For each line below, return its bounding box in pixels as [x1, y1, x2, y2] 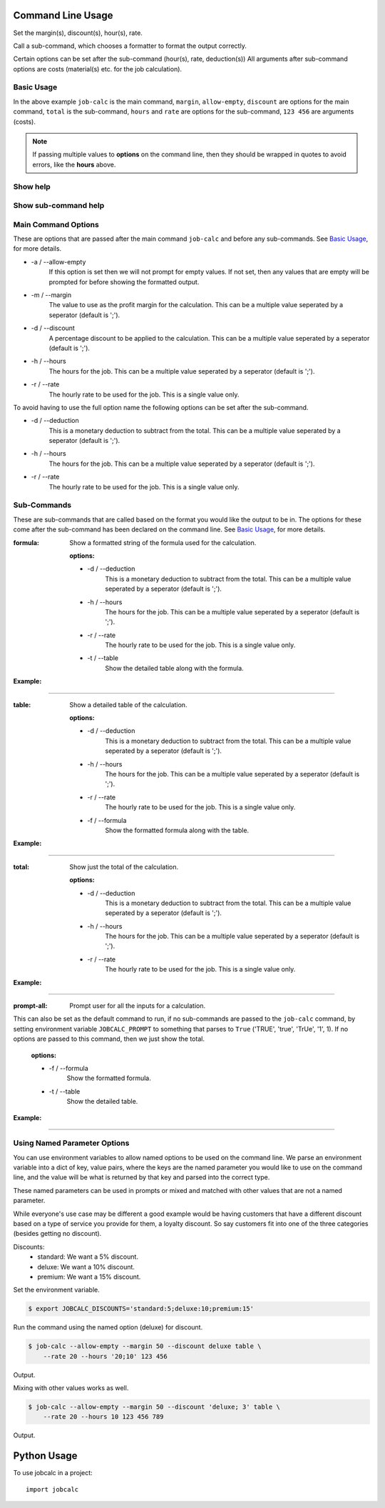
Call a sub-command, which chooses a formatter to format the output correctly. [13, 41, 247, 50]
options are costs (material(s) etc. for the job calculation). [13, 64, 182, 73]
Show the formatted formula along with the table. [105, 826, 250, 834]
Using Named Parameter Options [13, 1138, 130, 1148]
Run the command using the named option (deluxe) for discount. [13, 1323, 203, 1332]
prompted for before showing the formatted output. [48, 277, 200, 286]
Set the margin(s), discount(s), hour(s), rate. [13, 29, 143, 37]
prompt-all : [13, 1002, 48, 1010]
